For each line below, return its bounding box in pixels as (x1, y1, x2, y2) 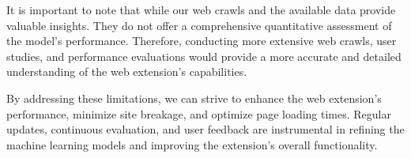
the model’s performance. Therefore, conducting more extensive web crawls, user (6, 32, 397, 49)
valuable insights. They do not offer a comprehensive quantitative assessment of (6, 17, 392, 33)
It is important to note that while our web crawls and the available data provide (6, 2, 396, 17)
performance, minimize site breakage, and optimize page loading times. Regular (6, 105, 391, 122)
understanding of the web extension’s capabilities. (6, 63, 247, 80)
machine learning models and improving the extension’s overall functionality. (6, 136, 378, 152)
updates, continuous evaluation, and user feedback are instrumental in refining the (6, 121, 405, 137)
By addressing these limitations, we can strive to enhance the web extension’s (6, 89, 382, 106)
